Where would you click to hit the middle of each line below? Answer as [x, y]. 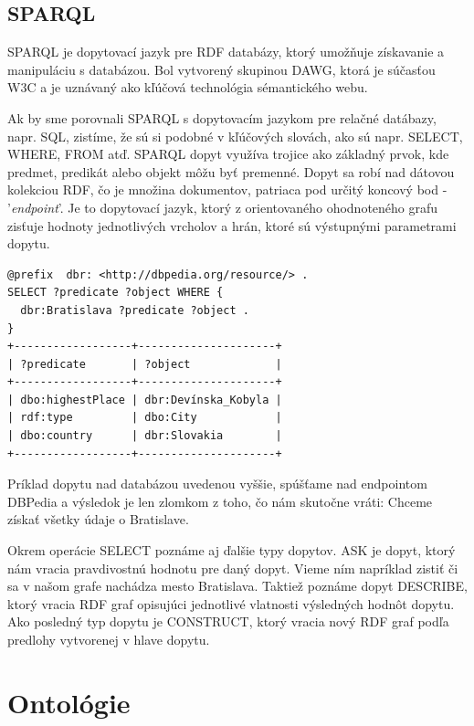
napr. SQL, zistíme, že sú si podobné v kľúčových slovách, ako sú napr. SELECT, [235, 136]
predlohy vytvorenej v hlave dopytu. [109, 640]
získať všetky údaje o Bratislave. [98, 519]
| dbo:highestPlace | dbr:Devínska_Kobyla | [145, 400]
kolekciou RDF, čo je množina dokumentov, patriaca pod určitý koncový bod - [227, 189]
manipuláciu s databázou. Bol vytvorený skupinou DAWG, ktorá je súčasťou [221, 69]
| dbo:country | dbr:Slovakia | [145, 436]
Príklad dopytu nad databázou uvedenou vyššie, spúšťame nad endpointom [217, 484]
